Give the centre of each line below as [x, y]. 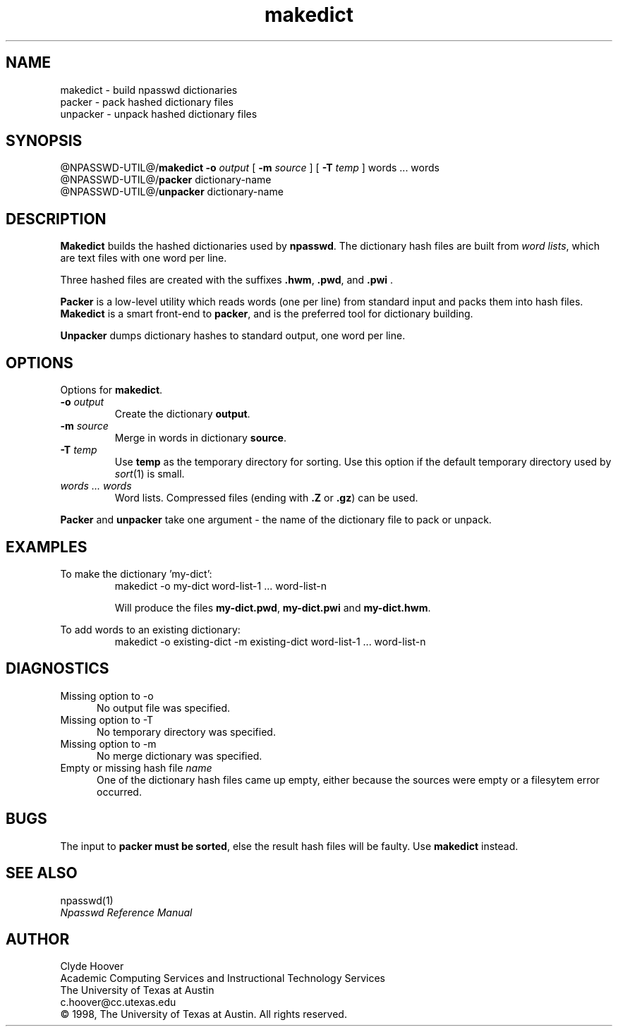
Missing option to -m [108, 743]
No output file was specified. [164, 708]
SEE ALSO [42, 873]
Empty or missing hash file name [136, 767]
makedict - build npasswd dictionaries [149, 90]
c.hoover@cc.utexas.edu [118, 1002]
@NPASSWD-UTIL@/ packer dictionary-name [166, 180]
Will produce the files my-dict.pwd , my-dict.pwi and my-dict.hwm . [273, 607]
